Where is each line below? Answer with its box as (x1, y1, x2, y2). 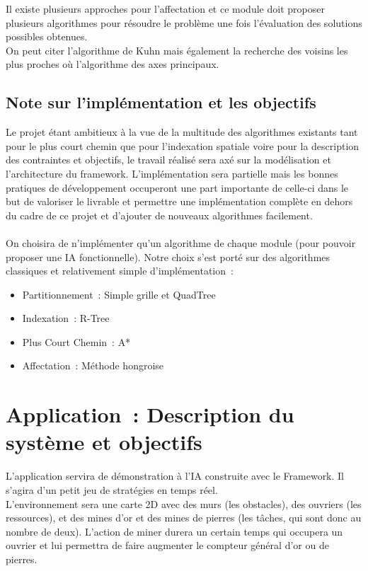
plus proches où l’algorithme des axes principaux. (6, 57, 219, 71)
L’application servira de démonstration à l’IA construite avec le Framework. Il (6, 468, 345, 483)
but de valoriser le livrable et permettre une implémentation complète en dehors (6, 194, 353, 209)
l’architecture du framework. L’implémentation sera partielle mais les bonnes (6, 166, 338, 180)
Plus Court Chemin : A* (22, 334, 131, 349)
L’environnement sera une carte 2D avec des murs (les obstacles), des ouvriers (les (6, 496, 362, 511)
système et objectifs (6, 427, 202, 456)
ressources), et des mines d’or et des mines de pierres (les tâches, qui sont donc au (6, 510, 362, 525)
